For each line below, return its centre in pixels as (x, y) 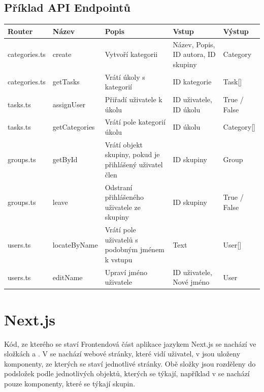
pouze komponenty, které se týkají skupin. (70, 383)
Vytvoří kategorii (131, 54)
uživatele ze (123, 207)
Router (20, 31)
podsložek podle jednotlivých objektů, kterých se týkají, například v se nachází (127, 373)
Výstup (236, 31)
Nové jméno (191, 282)
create (62, 54)
